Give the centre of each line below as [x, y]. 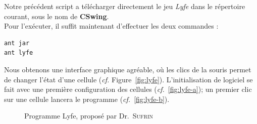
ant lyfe [19, 53]
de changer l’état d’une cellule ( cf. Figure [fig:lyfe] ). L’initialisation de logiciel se [128, 79]
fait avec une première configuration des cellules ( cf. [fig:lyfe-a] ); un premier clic [128, 89]
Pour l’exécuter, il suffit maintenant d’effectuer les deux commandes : [111, 26]
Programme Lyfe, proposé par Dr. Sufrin [89, 116]
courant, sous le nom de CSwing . [57, 16]
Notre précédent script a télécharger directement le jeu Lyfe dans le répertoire [125, 6]
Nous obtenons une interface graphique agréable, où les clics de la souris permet [128, 69]
